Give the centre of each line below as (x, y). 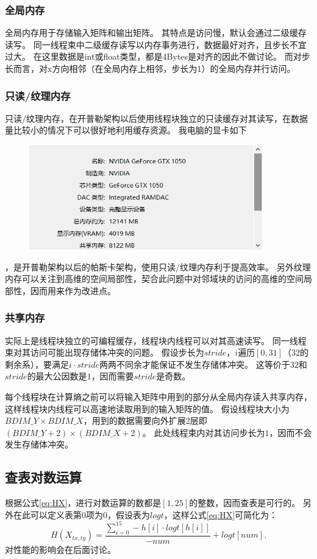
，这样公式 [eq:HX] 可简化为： (221, 514)
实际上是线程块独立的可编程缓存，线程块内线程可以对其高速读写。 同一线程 (156, 340)
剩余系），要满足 (37, 364)
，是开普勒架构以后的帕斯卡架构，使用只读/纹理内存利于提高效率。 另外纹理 (158, 266)
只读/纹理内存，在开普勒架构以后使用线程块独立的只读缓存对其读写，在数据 (156, 118)
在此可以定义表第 (47, 514)
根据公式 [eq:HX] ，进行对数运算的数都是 (83, 503)
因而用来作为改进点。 (73, 290)
